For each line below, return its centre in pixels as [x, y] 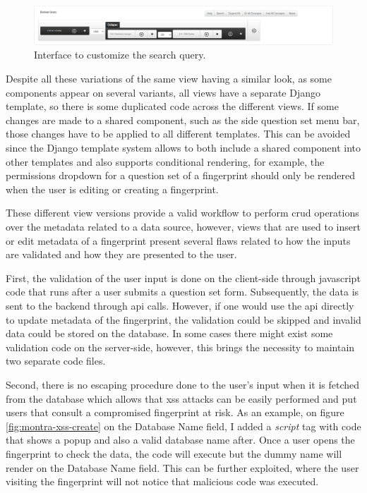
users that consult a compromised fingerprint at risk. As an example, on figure [175, 412]
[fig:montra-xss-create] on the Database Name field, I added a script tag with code [183, 426]
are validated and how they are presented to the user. [121, 254]
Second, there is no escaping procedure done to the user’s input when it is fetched [183, 384]
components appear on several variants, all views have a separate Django [163, 92]
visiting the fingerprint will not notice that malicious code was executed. [162, 481]
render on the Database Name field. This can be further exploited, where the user [182, 467]
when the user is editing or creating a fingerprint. [112, 189]
